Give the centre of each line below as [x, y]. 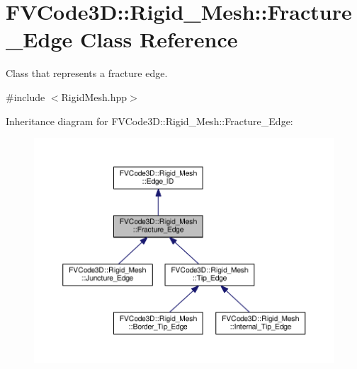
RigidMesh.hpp [94, 96]
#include [25, 96]
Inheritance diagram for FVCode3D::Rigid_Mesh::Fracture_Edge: [149, 121]
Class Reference [159, 39]
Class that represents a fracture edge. [87, 73]
